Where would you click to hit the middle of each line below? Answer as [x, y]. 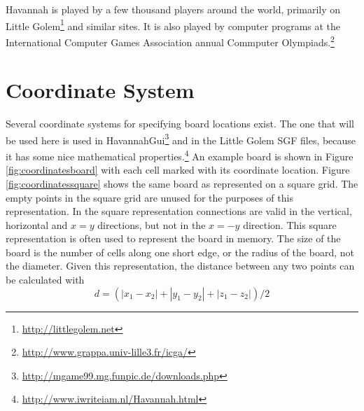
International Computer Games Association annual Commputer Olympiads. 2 [170, 41]
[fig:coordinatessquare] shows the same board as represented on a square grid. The [182, 183]
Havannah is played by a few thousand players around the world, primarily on [173, 9]
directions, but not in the [152, 224]
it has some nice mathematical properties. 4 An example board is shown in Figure [180, 155]
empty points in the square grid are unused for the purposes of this [149, 197]
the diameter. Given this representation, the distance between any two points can [180, 266]
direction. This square [290, 224]
